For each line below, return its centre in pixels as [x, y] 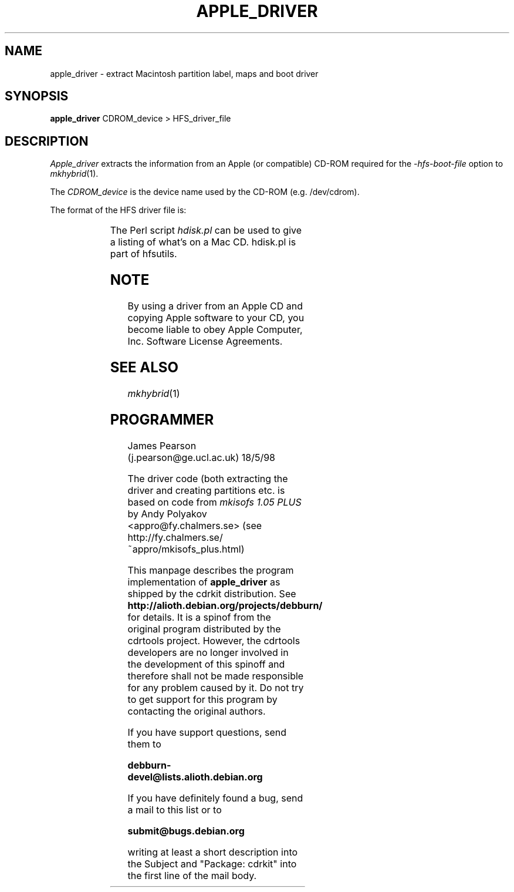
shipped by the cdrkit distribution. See [212, 593]
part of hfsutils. [143, 254]
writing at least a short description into [213, 852]
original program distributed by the [204, 629]
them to [144, 744]
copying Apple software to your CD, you [216, 318]
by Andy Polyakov [167, 514]
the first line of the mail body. [192, 875]
